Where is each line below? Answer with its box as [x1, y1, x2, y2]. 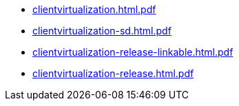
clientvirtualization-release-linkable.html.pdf [32, 46, 233, 58]
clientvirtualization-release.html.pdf [32, 67, 194, 79]
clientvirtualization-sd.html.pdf [32, 25, 172, 36]
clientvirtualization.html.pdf [32, 3, 156, 15]
